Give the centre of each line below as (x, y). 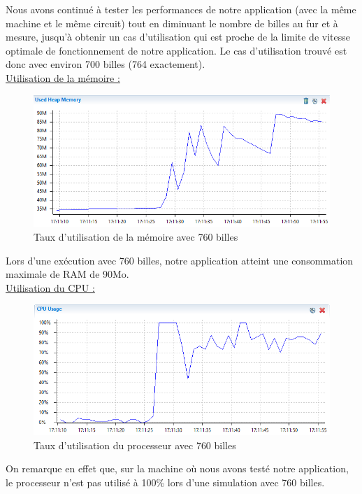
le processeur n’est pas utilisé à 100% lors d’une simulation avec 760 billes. (165, 482)
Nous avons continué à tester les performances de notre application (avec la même (181, 9)
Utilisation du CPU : (50, 287)
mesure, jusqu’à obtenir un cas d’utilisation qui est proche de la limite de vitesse (178, 37)
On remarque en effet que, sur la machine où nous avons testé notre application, (177, 468)
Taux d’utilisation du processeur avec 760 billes (135, 445)
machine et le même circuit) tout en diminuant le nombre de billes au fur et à (172, 23)
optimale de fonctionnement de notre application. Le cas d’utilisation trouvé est (176, 50)
